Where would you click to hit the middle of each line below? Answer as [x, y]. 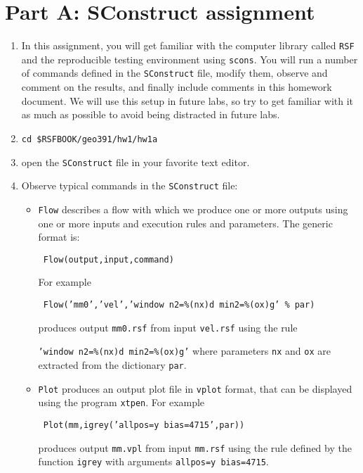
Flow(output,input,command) [108, 259]
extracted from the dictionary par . [112, 364]
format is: [59, 237]
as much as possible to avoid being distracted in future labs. [151, 114]
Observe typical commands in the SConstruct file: [130, 185]
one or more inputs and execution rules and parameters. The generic [185, 223]
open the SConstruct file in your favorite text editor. [136, 162]
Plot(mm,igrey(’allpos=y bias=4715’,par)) [144, 425]
